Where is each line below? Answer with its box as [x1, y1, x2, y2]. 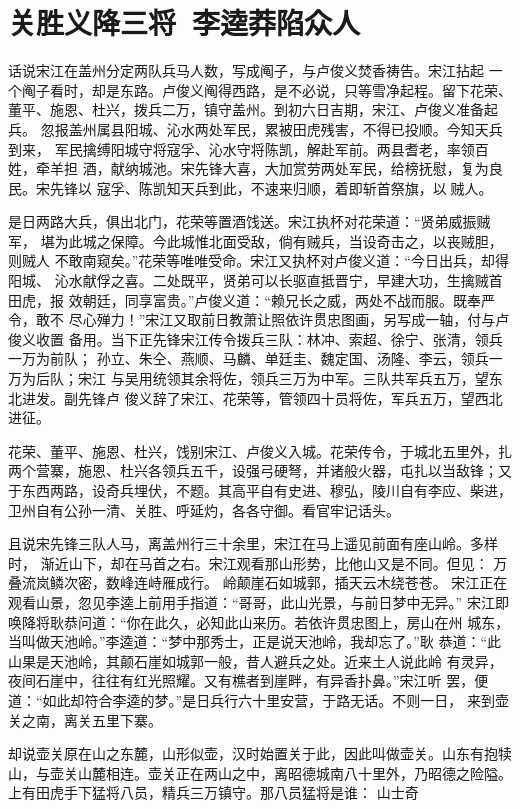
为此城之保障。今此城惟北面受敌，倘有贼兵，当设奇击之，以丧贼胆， [54, 230, 503, 251]
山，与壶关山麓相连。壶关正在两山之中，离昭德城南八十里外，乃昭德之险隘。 [8, 762, 512, 783]
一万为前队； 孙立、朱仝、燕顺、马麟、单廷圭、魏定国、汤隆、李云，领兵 [8, 348, 489, 369]
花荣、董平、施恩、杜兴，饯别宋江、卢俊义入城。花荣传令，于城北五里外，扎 [8, 440, 512, 461]
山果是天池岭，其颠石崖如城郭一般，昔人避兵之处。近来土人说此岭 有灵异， [8, 650, 503, 671]
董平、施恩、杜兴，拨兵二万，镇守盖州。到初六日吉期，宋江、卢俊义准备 [8, 99, 484, 120]
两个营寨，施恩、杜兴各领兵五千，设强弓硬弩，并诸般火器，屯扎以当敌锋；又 [8, 460, 512, 481]
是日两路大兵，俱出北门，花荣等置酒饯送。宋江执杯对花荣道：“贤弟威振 [8, 211, 477, 232]
